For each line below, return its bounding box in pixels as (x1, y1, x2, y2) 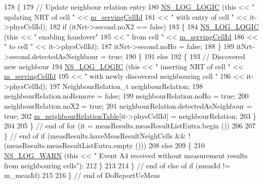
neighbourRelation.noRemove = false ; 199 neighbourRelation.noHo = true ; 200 (4, 90, 249, 101)
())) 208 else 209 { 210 (135, 140, 205, 151)
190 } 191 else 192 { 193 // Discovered (125, 51, 245, 61)
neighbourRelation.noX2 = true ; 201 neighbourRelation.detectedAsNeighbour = (4, 100, 252, 111)
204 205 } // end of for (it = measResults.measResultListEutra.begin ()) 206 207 (4, 120, 256, 131)
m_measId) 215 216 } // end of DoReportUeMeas (4, 170, 160, 180)
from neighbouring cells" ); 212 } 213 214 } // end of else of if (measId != (4, 160, 230, 170)
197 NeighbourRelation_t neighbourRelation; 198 (49, 80, 203, 91)
